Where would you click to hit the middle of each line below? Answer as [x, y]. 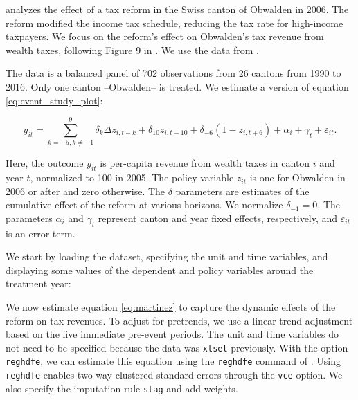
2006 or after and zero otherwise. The [86, 191]
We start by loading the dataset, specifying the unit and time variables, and [167, 256]
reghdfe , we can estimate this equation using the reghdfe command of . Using [173, 361]
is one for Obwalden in [297, 178]
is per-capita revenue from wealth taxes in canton [205, 163]
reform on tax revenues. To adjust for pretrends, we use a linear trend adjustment [179, 320]
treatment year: [38, 283]
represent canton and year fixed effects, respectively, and [218, 218]
